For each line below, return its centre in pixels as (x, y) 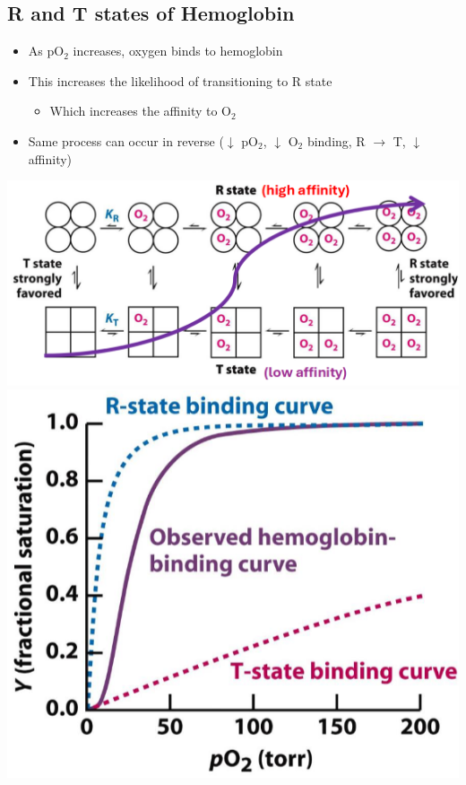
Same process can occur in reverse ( (126, 140)
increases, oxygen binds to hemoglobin (178, 51)
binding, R (336, 140)
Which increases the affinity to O (140, 111)
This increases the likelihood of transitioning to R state (180, 80)
